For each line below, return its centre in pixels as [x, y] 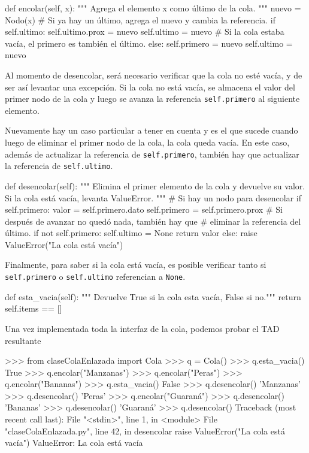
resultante [23, 340]
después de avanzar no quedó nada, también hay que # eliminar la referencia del [153, 221]
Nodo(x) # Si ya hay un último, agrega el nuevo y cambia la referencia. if [140, 19]
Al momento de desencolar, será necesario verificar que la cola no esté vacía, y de [154, 75]
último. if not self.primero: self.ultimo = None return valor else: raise [131, 233]
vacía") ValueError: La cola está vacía [74, 443]
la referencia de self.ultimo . [59, 166]
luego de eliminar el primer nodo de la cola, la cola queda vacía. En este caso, [147, 142]
